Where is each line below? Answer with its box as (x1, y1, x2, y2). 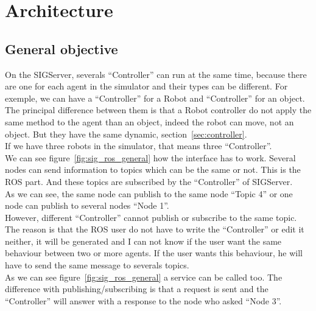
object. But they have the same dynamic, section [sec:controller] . (5, 127, 247, 140)
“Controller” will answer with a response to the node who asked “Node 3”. (5, 294, 282, 307)
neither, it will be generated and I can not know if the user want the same (5, 234, 282, 247)
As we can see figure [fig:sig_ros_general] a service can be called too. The (5, 270, 283, 283)
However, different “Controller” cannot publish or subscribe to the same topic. (5, 211, 297, 223)
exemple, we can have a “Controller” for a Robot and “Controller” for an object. (5, 91, 305, 104)
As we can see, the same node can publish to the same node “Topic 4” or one (5, 187, 293, 200)
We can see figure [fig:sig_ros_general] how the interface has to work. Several (5, 151, 296, 164)
